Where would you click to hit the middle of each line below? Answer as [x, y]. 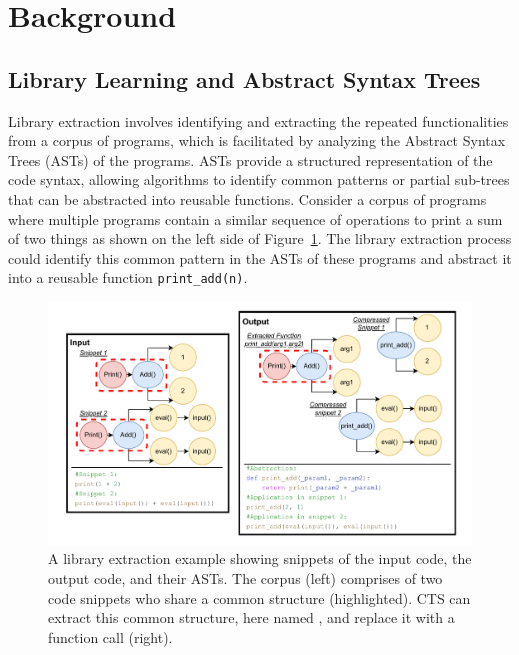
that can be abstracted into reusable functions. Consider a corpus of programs [247, 198]
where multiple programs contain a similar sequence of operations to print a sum [255, 218]
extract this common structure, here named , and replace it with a [251, 617]
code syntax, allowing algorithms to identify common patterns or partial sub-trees [259, 179]
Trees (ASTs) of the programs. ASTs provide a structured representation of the [250, 159]
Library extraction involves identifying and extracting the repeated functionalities [258, 120]
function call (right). [110, 636]
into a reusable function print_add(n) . [128, 277]
